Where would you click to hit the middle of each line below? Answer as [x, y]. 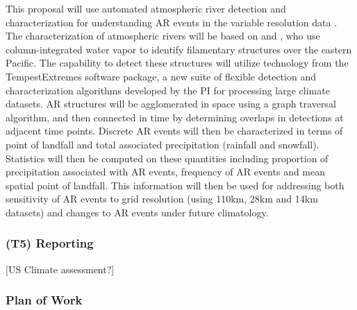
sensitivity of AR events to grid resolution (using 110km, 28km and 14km [162, 199]
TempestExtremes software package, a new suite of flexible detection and [161, 76]
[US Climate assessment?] [60, 269]
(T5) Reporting [50, 243]
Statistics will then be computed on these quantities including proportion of [167, 158]
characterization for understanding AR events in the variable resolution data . [172, 22]
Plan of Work [44, 300]
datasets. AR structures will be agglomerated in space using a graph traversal [171, 104]
